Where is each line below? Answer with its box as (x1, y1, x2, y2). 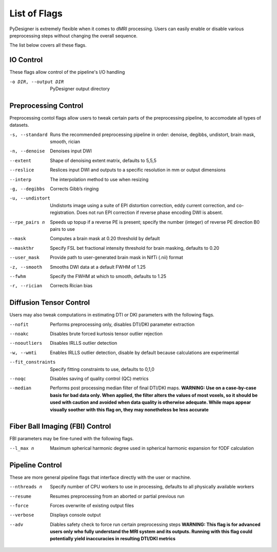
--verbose (9, 512, 34, 518)
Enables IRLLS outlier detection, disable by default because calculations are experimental (50, 349, 239, 356)
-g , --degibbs (9, 186, 45, 192)
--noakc (9, 331, 29, 337)
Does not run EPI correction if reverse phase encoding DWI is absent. (76, 209, 223, 215)
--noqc (9, 376, 26, 382)
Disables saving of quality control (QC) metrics (50, 375, 149, 382)
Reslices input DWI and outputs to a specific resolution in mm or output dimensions (50, 167, 226, 173)
